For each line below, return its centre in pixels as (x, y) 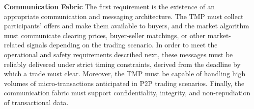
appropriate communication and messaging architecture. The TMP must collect (124, 16)
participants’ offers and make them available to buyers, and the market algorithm (127, 26)
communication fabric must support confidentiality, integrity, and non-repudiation (127, 93)
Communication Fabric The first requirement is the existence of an (109, 6)
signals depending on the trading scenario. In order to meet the (122, 45)
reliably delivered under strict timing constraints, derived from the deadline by (122, 64)
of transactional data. (36, 102)
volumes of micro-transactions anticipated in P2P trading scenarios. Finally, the (124, 83)
